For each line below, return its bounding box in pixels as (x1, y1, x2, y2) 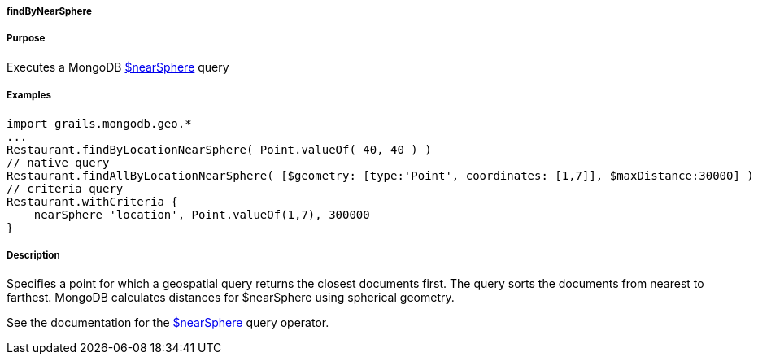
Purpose (7, 33, 46, 45)
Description (7, 249, 60, 261)
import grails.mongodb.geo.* (7, 116, 192, 130)
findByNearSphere (7, 6, 92, 17)
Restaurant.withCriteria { (7, 194, 178, 208)
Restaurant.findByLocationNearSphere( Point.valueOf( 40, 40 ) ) (7, 142, 432, 156)
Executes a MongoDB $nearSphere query (7, 59, 229, 74)
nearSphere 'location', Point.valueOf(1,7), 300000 (33, 207, 370, 221)
